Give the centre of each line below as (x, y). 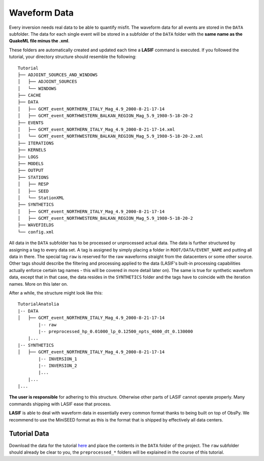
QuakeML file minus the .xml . (39, 41)
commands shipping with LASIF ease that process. (60, 404)
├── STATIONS (33, 177)
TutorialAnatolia (38, 304)
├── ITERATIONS (36, 143)
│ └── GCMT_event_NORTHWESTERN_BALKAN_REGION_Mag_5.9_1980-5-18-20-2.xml (110, 136)
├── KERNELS (32, 150)
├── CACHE (29, 95)
